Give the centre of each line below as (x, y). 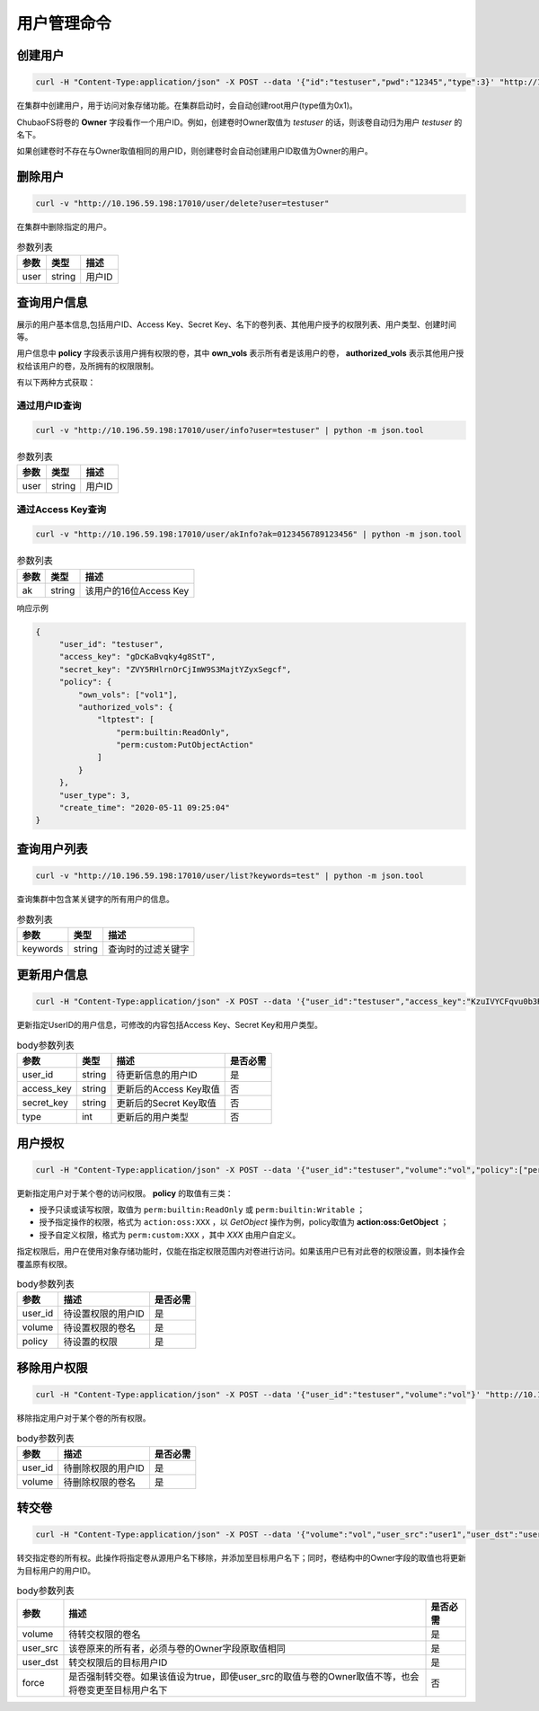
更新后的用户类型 (152, 1117)
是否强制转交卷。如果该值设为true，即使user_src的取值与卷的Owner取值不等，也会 (244, 1676)
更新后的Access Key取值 (168, 1089)
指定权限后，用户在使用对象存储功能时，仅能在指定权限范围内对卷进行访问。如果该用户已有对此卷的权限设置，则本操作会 (241, 1251)
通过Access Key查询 (62, 510)
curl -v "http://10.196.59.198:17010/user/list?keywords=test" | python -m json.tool (230, 876)
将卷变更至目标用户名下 (118, 1689)
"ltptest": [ (126, 720)
